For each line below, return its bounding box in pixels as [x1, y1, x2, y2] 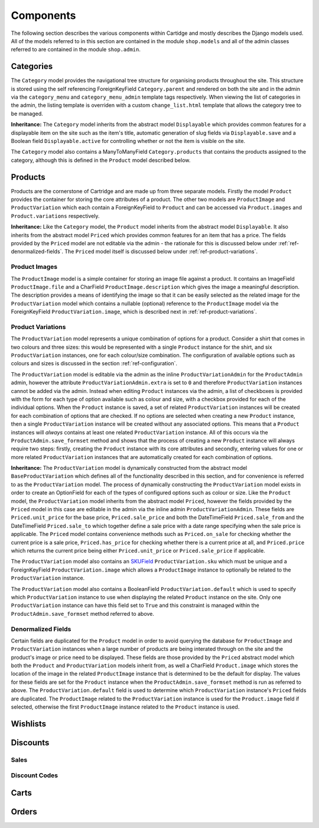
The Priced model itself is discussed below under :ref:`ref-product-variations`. [64, 248, 258, 255]
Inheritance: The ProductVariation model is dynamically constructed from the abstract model [11, 465, 248, 472]
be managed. [11, 110, 44, 117]
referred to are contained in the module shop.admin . [11, 46, 141, 53]
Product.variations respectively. [11, 212, 100, 219]
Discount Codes [11, 771, 58, 780]
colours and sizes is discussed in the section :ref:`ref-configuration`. [11, 360, 177, 367]
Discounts [11, 738, 50, 748]
